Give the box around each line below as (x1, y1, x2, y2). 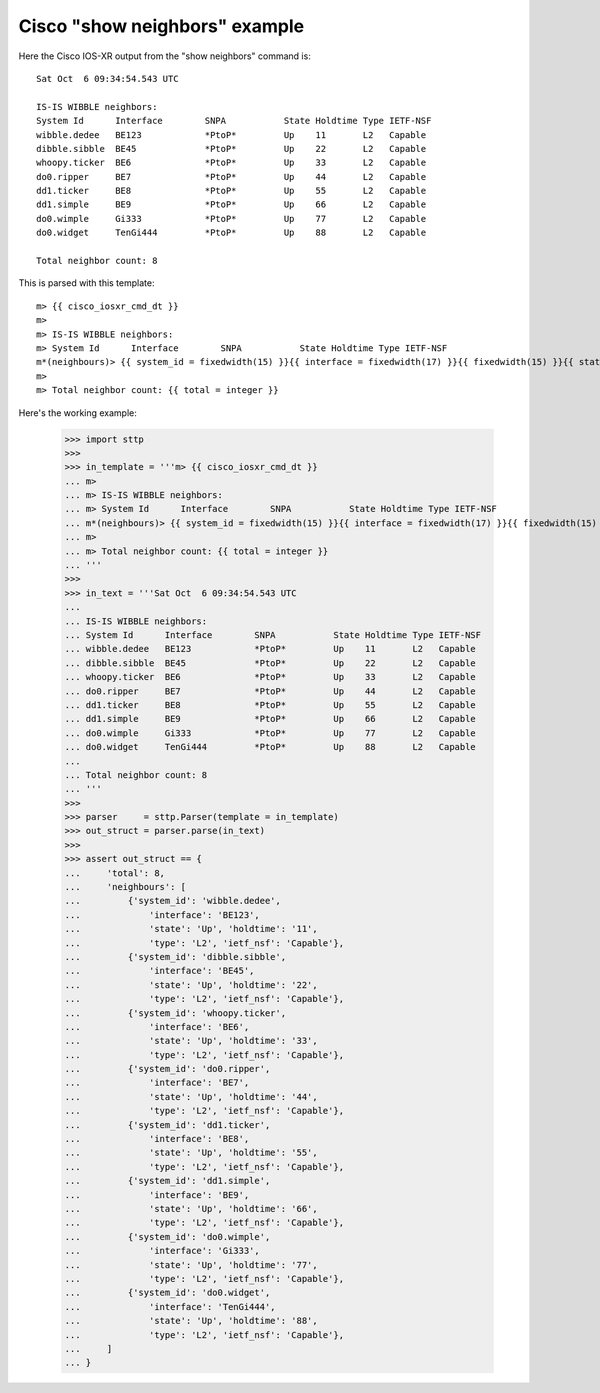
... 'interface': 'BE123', (64, 909, 260, 920)
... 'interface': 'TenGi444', (64, 1301, 276, 1312)
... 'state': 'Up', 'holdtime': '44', (64, 1091, 319, 1102)
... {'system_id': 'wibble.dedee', (64, 895, 282, 907)
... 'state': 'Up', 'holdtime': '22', (64, 979, 319, 990)
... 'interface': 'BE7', (64, 1077, 250, 1089)
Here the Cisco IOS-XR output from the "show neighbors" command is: (18, 50, 312, 62)
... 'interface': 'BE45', (64, 965, 255, 977)
